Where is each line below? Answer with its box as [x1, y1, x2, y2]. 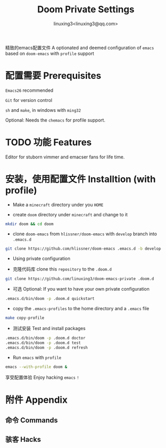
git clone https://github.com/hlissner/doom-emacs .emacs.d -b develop [5, 246, 161, 251]
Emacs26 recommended [5, 87, 54, 93]
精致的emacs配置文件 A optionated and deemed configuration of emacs [5, 45, 154, 51]
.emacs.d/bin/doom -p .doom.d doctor [5, 336, 86, 341]
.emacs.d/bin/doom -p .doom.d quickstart [5, 296, 95, 301]
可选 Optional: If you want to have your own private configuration [12, 286, 150, 292]
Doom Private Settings [37, 4, 134, 15]
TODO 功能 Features [5, 137, 92, 148]
